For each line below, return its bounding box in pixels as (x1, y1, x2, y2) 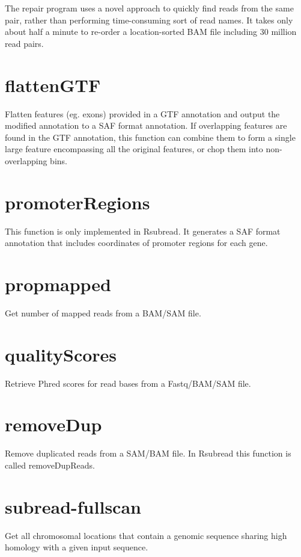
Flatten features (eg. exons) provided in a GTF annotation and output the (5, 107, 280, 120)
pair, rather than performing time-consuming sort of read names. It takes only (5, 13, 293, 26)
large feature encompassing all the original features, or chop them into (5, 143, 263, 155)
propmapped (5, 271, 111, 296)
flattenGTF (5, 72, 101, 97)
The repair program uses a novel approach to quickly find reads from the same (5, 2, 294, 14)
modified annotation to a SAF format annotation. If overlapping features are (5, 119, 287, 132)
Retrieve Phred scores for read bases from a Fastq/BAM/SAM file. (5, 377, 251, 389)
